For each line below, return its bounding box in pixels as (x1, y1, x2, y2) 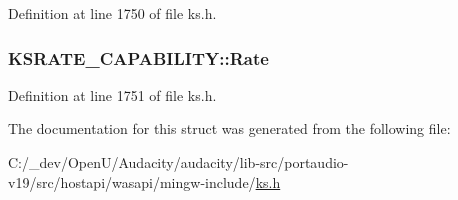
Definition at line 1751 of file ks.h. (8, 84, 217, 105)
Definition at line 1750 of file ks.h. (8, 3, 217, 23)
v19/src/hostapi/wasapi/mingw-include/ (8, 171, 256, 192)
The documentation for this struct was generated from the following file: (8, 118, 451, 139)
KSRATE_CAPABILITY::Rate (8, 45, 269, 70)
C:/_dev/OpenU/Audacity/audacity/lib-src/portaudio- (8, 152, 349, 172)
